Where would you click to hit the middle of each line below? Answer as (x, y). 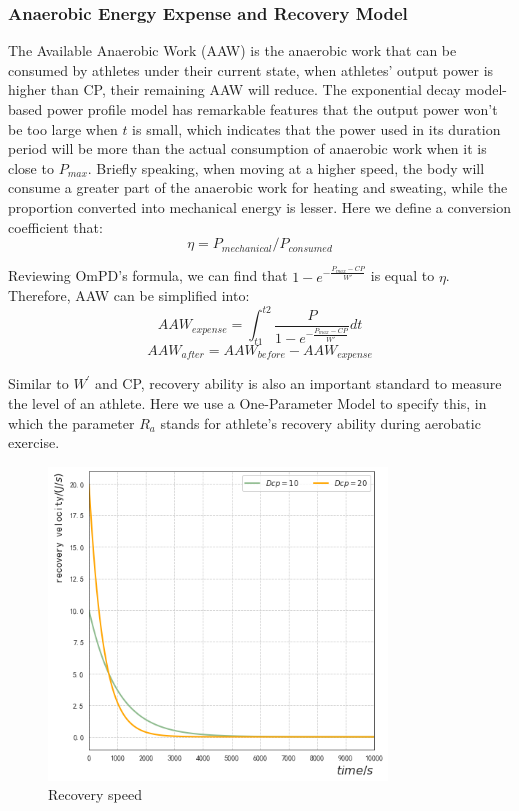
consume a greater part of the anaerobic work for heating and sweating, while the (258, 187)
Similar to (38, 383)
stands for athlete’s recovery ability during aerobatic (320, 422)
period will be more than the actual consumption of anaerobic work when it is (247, 148)
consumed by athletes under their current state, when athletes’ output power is (251, 69)
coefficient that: (55, 226)
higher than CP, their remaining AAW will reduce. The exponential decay (234, 89)
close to (31, 167)
